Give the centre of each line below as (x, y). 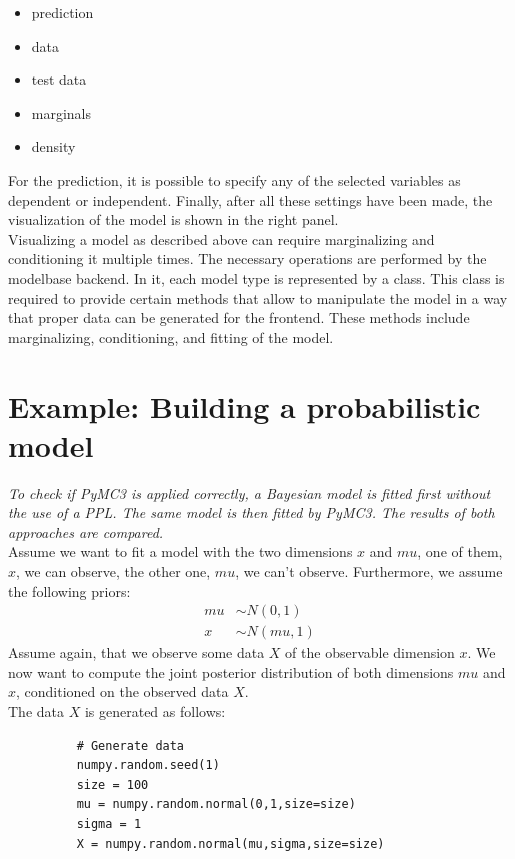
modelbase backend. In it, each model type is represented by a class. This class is (256, 277)
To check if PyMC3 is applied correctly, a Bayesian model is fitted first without (249, 492)
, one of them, (460, 551)
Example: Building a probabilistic (244, 405)
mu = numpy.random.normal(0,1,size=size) (216, 804)
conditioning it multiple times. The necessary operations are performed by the (247, 258)
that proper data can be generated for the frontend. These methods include (239, 317)
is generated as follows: (155, 711)
